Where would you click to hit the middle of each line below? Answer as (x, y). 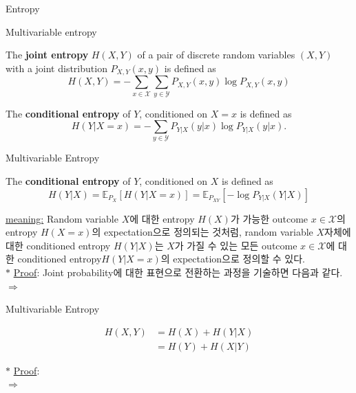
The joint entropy (47, 55)
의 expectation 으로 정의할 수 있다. (233, 259)
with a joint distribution (56, 68)
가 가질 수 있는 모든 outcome (236, 245)
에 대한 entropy (162, 218)
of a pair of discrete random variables (216, 55)
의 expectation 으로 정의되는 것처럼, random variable (202, 232)
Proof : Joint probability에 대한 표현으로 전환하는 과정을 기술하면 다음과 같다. (178, 272)
